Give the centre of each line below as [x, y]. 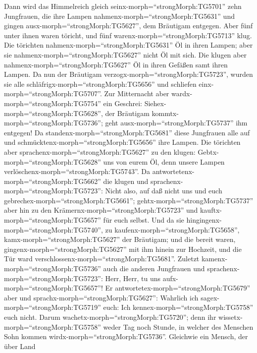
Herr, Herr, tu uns [133, 278]
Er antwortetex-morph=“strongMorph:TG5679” [178, 288]
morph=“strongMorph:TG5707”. [53, 93]
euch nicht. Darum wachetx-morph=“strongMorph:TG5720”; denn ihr [110, 317]
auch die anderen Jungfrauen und [154, 268]
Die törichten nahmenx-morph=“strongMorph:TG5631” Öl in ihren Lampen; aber [128, 45]
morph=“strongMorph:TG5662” [52, 181]
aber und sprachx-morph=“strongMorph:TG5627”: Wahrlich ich [101, 297]
